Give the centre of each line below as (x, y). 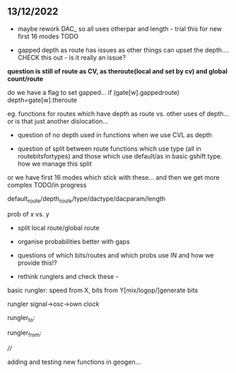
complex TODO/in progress (47, 185)
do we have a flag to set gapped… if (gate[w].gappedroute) (94, 92)
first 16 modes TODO (48, 36)
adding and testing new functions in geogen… (74, 362)
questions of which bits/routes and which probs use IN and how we (116, 255)
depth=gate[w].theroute (42, 100)
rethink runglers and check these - (68, 276)
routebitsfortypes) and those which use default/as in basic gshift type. (120, 156)
